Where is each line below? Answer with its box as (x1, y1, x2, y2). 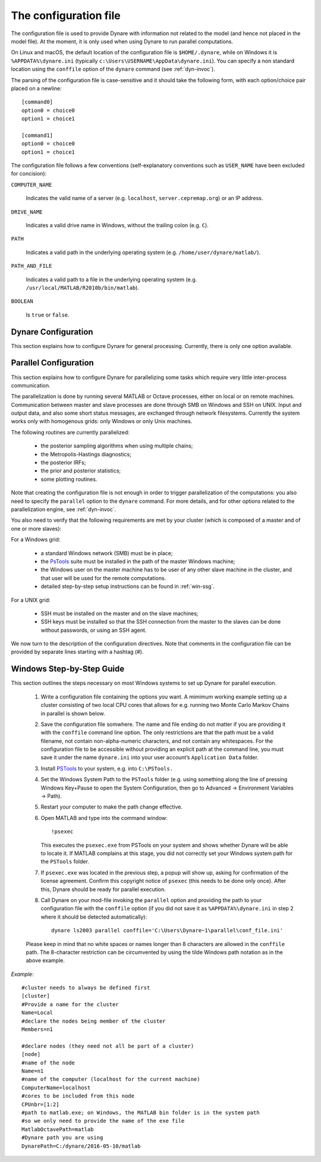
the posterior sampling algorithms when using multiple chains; (40, 442, 193, 449)
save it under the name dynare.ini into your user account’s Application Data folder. (40, 754, 259, 761)
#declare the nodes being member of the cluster (21, 1017, 166, 1025)
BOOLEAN (11, 298, 34, 305)
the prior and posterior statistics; (40, 467, 121, 474)
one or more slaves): (11, 525, 62, 532)
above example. (26, 957, 65, 964)
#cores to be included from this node (21, 1092, 135, 1100)
